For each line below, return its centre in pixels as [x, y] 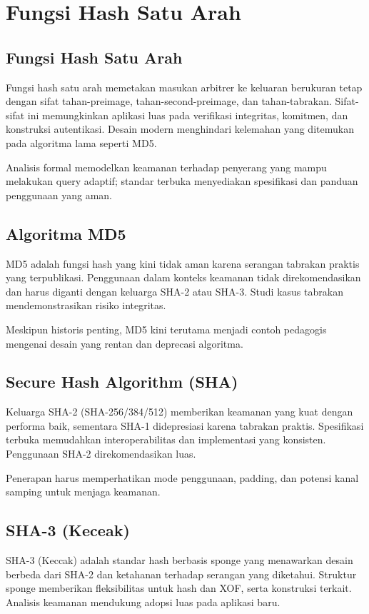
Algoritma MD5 [66, 233]
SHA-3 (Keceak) [68, 530]
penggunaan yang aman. [59, 195]
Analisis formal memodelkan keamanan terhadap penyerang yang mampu [166, 167]
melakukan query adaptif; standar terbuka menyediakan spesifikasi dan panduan [182, 181]
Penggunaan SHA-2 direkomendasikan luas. [101, 454]
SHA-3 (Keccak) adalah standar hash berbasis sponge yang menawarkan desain [180, 560]
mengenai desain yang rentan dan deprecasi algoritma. [125, 343]
